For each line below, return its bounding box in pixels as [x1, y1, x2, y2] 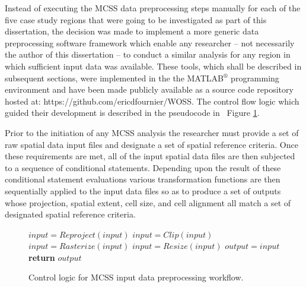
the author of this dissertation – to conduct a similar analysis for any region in [5, 48, 291, 61]
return [28, 251, 55, 263]
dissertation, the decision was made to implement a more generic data [5, 25, 259, 37]
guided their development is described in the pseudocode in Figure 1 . [5, 106, 260, 119]
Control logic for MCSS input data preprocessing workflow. [28, 271, 244, 283]
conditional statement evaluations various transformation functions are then [5, 173, 280, 185]
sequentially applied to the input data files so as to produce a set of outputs [5, 184, 281, 197]
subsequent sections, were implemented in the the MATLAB [5, 71, 224, 84]
